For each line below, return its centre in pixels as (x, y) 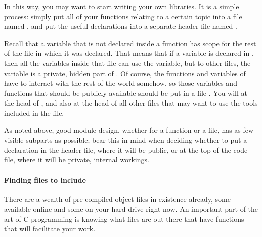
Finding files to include (45, 179)
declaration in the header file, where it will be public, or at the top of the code (126, 149)
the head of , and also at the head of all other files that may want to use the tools (131, 103)
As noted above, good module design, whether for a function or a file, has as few (129, 130)
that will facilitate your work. (50, 229)
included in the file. (34, 112)
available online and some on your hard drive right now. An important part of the (131, 209)
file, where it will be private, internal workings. (77, 160)
